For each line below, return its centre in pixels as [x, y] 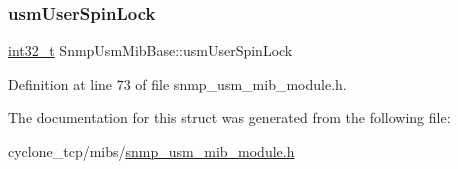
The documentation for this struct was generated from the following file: [229, 117]
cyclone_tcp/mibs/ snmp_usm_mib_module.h [151, 151]
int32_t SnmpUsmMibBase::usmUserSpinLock [150, 50]
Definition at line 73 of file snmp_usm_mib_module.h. [177, 83]
